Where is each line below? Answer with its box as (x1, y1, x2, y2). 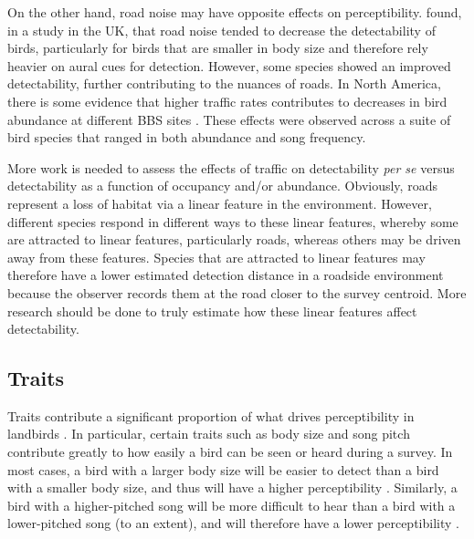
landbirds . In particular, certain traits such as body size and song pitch (7, 424, 410, 443)
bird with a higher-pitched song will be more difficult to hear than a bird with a (7, 495, 456, 514)
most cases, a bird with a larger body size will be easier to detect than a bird (7, 460, 439, 479)
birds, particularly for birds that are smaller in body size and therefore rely (7, 38, 428, 57)
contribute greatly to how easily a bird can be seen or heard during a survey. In (7, 442, 453, 461)
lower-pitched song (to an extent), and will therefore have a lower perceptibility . (7, 513, 459, 533)
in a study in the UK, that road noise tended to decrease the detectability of (7, 20, 436, 39)
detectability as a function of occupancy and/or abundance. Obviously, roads (7, 176, 437, 195)
